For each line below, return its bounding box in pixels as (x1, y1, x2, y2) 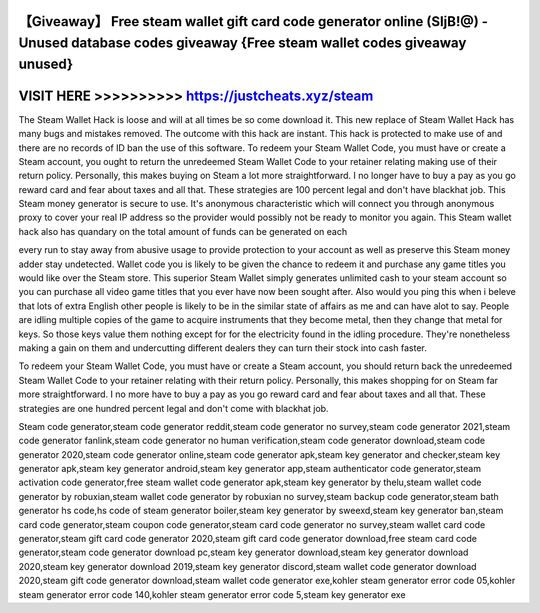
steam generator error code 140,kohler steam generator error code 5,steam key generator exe (18, 588, 406, 600)
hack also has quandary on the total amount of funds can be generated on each (18, 225, 348, 237)
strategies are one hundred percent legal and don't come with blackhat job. (18, 402, 329, 414)
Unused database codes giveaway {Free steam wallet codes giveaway (18, 35, 467, 52)
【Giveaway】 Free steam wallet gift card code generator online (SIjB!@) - (18, 13, 489, 30)
